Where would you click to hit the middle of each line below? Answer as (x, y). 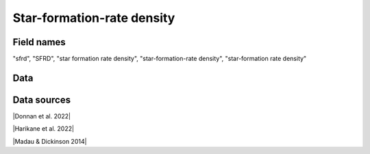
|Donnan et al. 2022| (42, 116)
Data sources (42, 100)
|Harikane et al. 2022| (44, 129)
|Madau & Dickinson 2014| (50, 141)
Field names (39, 42)
